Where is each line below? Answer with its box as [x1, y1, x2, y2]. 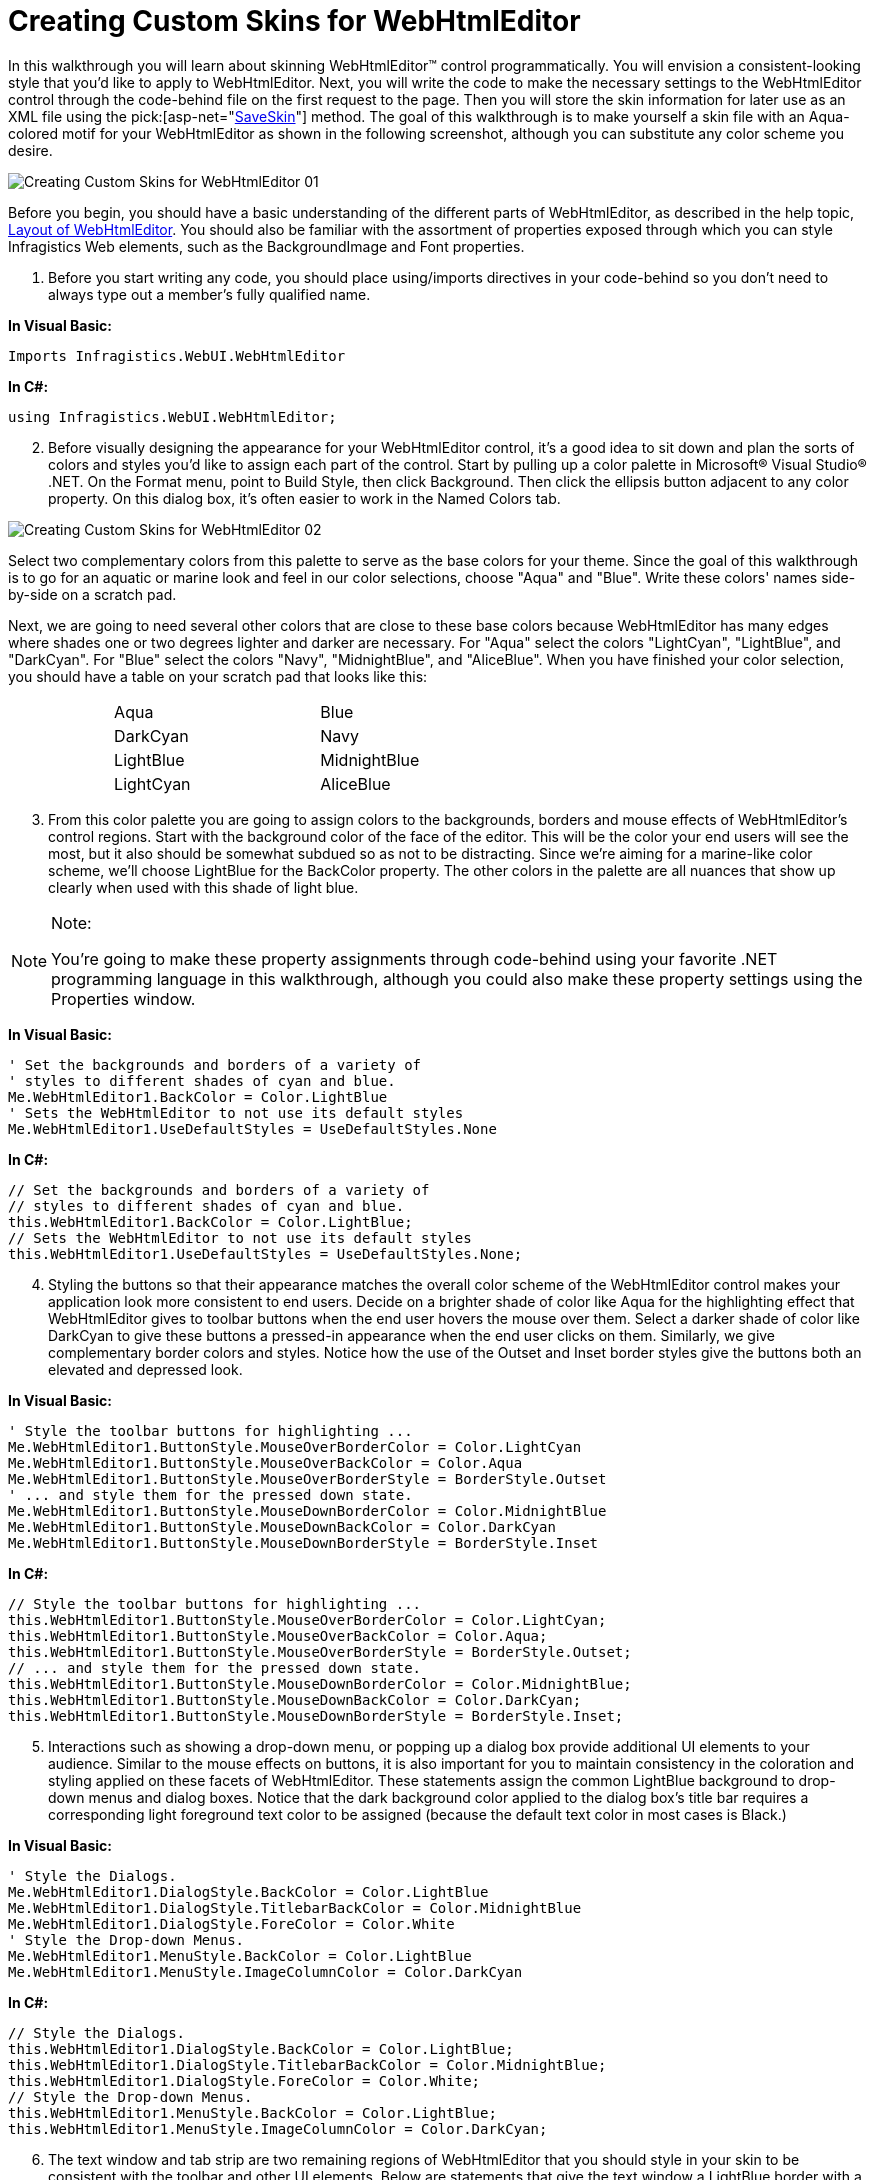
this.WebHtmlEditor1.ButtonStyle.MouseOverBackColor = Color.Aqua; [8, 1627, 548, 1644]
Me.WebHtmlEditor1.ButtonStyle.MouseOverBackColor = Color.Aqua [8, 1454, 523, 1471]
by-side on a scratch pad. [8, 585, 177, 603]
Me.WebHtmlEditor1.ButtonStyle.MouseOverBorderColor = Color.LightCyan [8, 1438, 582, 1455]
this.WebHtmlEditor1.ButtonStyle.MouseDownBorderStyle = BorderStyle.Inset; [8, 1707, 624, 1724]
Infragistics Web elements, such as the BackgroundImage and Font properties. [8, 237, 525, 255]
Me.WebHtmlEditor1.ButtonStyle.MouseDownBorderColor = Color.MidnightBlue [8, 1502, 607, 1519]
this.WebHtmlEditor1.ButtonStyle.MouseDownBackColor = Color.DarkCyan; [8, 1691, 582, 1708]
